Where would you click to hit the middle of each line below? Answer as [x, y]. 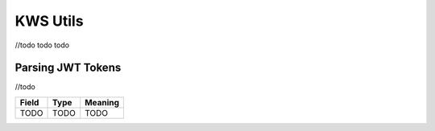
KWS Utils [49, 21]
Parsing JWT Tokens [68, 68]
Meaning [102, 102]
